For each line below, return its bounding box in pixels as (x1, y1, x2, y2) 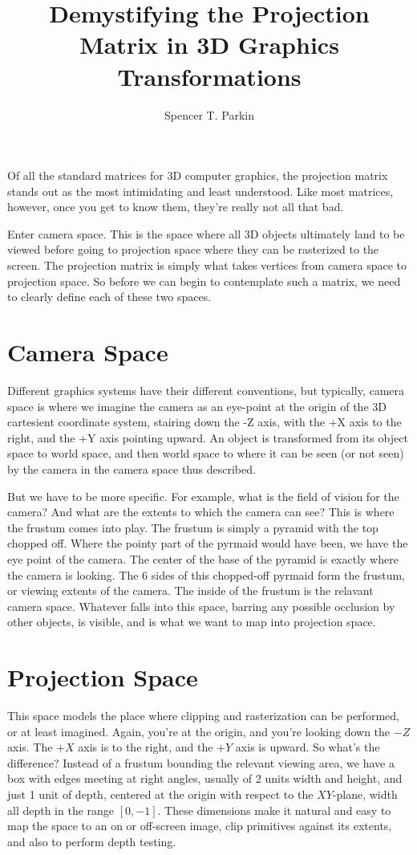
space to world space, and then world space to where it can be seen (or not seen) (7, 445, 404, 462)
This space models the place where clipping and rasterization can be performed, (7, 707, 399, 723)
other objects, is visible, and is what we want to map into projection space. (7, 613, 376, 630)
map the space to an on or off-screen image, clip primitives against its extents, (7, 817, 392, 834)
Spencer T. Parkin (164, 106, 254, 123)
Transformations (117, 59, 302, 92)
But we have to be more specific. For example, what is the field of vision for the (7, 487, 399, 504)
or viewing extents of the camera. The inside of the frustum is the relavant (7, 582, 374, 599)
